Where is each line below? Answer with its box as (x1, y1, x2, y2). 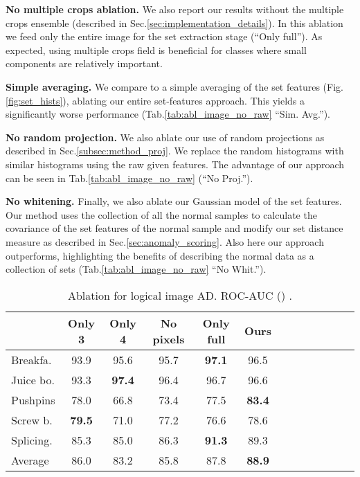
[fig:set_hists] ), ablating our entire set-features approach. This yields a (6, 93, 305, 107)
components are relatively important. (6, 56, 163, 71)
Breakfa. (11, 351, 52, 368)
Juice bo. (11, 371, 55, 388)
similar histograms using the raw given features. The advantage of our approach (6, 156, 345, 171)
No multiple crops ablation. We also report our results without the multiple (6, 2, 344, 16)
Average (11, 451, 49, 468)
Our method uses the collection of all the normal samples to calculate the (6, 207, 317, 222)
